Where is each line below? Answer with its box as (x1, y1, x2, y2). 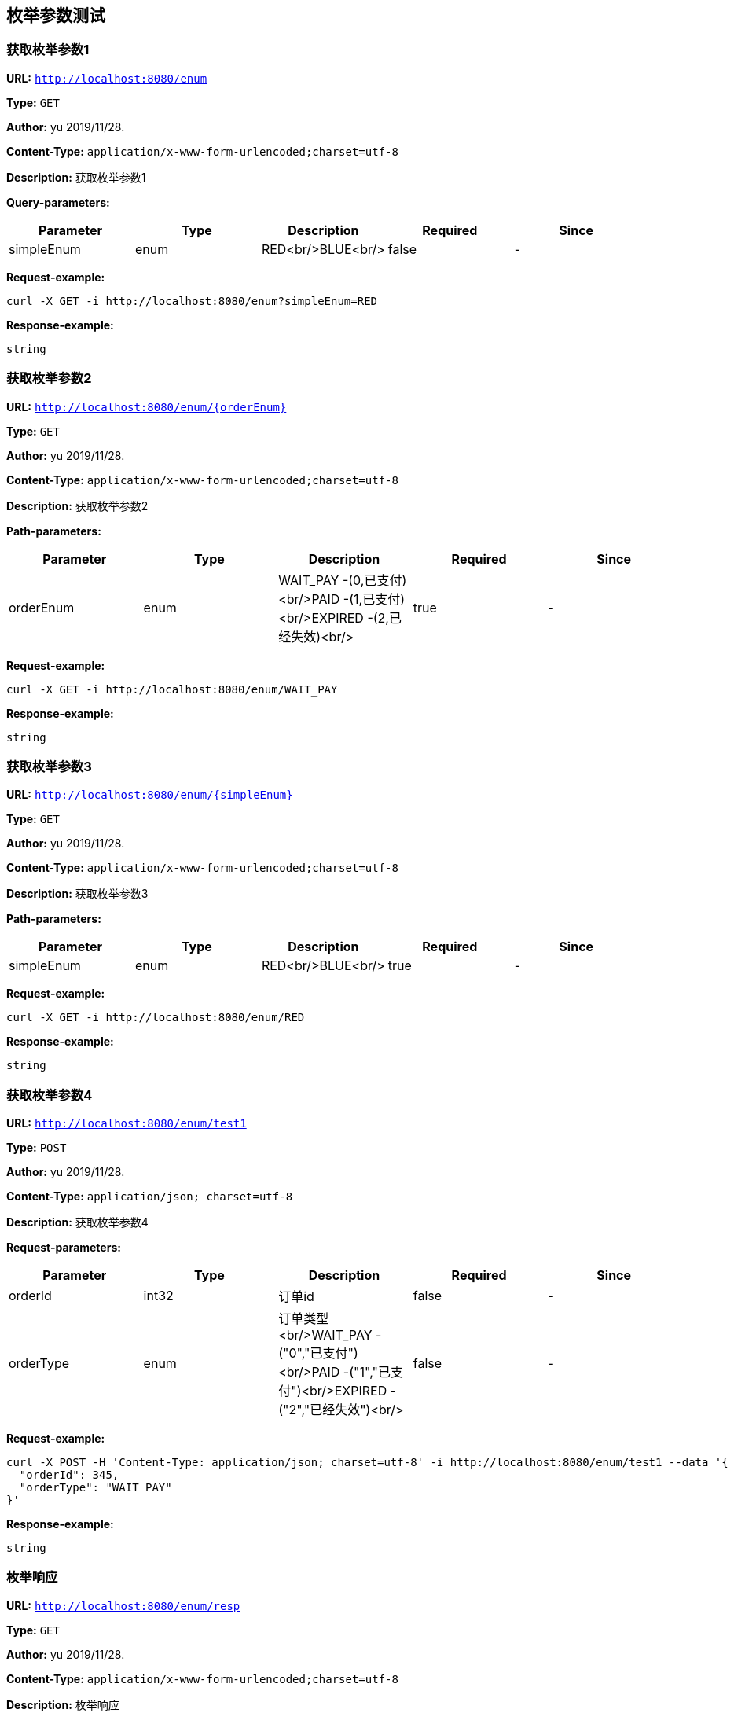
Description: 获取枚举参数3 (6, 887, 149, 901)
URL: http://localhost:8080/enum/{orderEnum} (6, 399, 287, 414)
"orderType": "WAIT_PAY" (19, 1481, 172, 1494)
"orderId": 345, (19, 1469, 119, 1482)
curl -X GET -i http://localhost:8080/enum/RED (6, 1011, 305, 1024)
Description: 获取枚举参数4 (6, 1215, 149, 1230)
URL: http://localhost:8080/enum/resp (6, 1598, 240, 1612)
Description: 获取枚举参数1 (6, 170, 146, 184)
